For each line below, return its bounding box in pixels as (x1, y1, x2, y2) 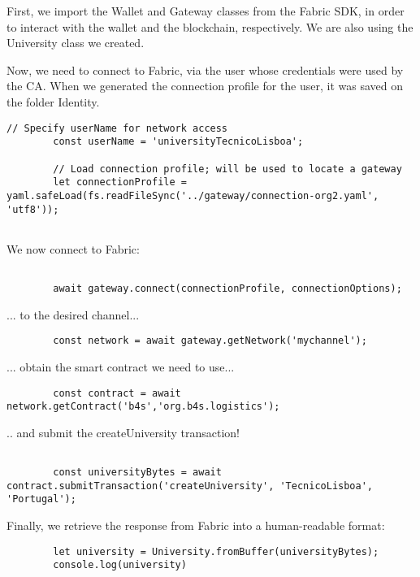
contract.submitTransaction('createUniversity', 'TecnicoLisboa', (6, 479, 374, 492)
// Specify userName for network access (6, 122, 228, 134)
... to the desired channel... (6, 306, 140, 323)
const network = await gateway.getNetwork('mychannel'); (53, 335, 367, 347)
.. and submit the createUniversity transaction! (6, 423, 240, 440)
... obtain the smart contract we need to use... (6, 358, 235, 375)
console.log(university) (53, 559, 187, 571)
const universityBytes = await (53, 466, 222, 479)
